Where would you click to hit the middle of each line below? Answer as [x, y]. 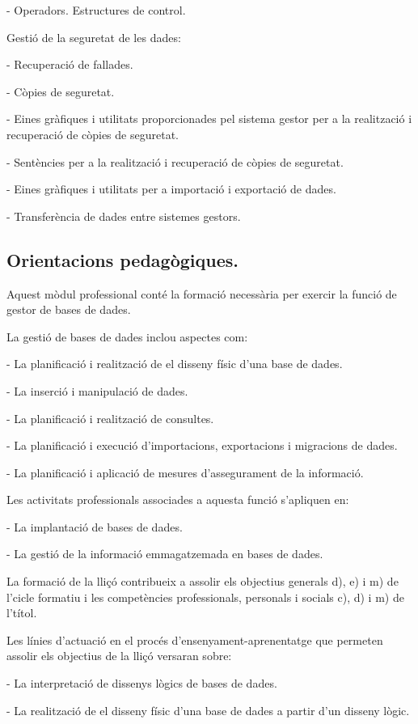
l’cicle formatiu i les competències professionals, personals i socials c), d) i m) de [205, 597]
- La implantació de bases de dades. [95, 526]
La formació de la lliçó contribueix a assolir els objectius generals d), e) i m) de [203, 581]
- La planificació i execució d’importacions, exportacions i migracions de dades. [202, 445]
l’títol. [22, 613]
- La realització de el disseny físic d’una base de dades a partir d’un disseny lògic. [208, 710]
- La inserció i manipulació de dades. [97, 390]
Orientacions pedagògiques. [122, 259]
